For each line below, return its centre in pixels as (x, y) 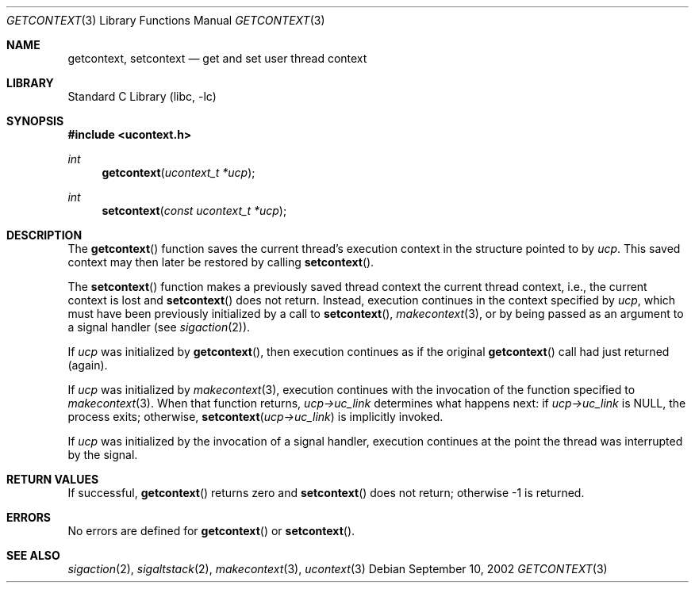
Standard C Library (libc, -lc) (142, 96)
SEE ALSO (33, 555)
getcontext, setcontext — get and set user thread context (217, 58)
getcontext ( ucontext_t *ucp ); (179, 172)
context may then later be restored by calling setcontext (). (221, 262)
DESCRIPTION (44, 235)
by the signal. (103, 455)
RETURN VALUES (53, 479)
